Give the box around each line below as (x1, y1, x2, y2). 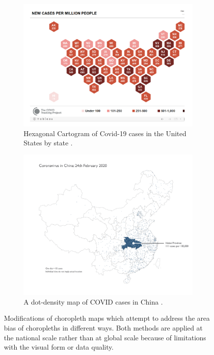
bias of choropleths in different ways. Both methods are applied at (4, 323, 203, 333)
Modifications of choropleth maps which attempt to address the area (4, 313, 210, 323)
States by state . (24, 138, 73, 148)
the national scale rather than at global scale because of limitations (4, 332, 206, 342)
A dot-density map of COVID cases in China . (24, 296, 163, 307)
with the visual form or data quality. (4, 342, 114, 352)
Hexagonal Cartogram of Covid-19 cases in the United (24, 128, 187, 138)
